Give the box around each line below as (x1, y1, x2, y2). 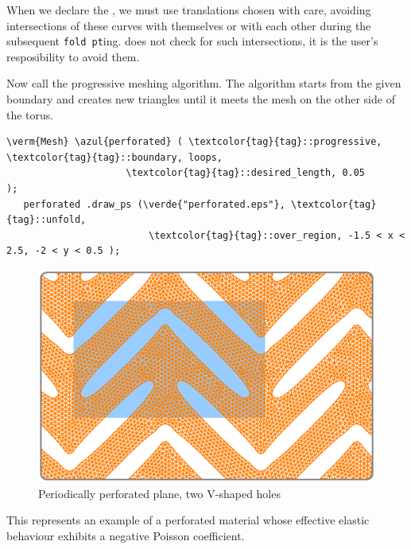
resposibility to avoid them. (6, 48, 140, 64)
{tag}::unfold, (6, 214, 87, 226)
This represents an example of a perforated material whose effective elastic (6, 512, 370, 528)
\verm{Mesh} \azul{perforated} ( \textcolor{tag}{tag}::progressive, (6, 136, 382, 148)
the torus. (6, 106, 54, 123)
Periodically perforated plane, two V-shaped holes (38, 485, 281, 501)
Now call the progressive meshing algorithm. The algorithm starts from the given (6, 75, 401, 91)
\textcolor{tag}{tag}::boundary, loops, (6, 151, 223, 163)
